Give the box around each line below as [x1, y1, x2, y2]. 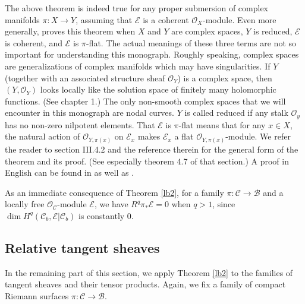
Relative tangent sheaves [5, 238, 160, 256]
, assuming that [76, 13, 133, 26]
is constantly [78, 209, 125, 221]
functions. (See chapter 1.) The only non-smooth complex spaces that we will [5, 94, 286, 107]
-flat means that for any [178, 118, 266, 131]
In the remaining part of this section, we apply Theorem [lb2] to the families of [5, 266, 293, 278]
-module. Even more [203, 13, 276, 26]
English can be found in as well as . [5, 166, 134, 179]
